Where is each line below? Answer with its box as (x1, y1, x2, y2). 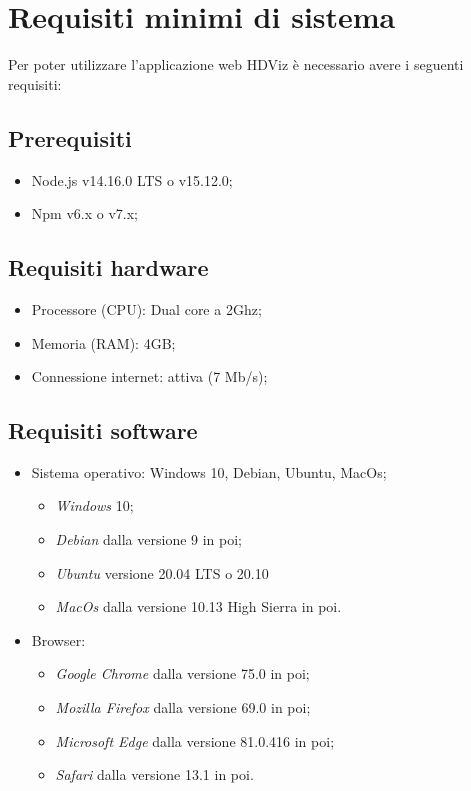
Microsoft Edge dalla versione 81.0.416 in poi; (55, 730, 335, 751)
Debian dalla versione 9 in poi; (55, 529, 243, 550)
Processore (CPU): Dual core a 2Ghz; (31, 298, 262, 319)
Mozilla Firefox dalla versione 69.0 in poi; (55, 697, 311, 718)
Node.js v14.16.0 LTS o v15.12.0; (31, 169, 233, 190)
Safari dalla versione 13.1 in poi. (55, 764, 254, 785)
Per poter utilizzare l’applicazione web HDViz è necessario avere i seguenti (8, 54, 464, 75)
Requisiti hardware (8, 252, 209, 283)
